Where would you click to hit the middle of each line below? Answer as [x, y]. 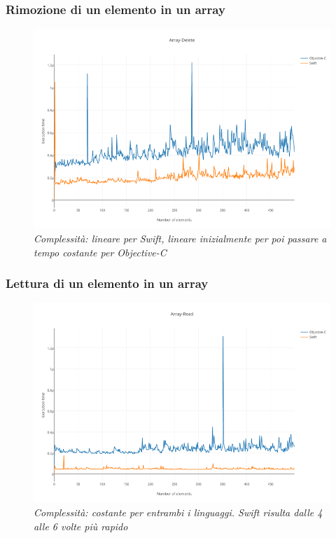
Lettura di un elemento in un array [107, 283]
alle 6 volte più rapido [81, 526]
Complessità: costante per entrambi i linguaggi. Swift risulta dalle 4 [178, 512]
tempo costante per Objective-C [100, 252]
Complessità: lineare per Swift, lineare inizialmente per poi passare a [180, 238]
